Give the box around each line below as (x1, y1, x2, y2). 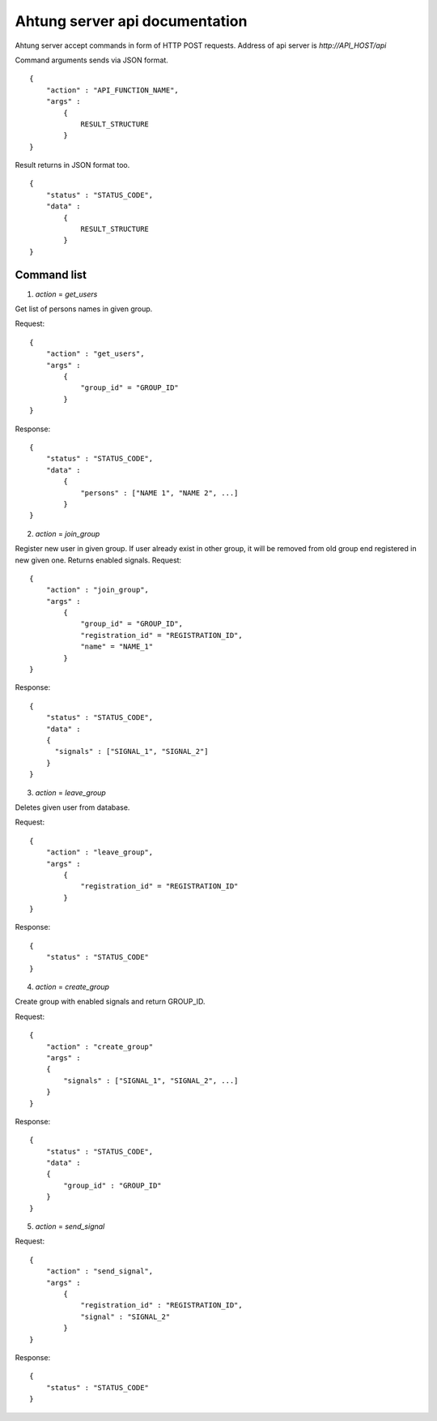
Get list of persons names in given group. (15, 304, 153, 314)
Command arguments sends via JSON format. (15, 55, 169, 65)
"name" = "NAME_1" (80, 642, 154, 652)
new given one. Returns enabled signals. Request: (15, 555, 182, 565)
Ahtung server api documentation (15, 12, 248, 30)
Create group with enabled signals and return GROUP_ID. (15, 997, 206, 1007)
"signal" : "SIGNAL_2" (80, 1312, 171, 1321)
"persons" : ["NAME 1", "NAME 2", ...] (80, 488, 239, 498)
